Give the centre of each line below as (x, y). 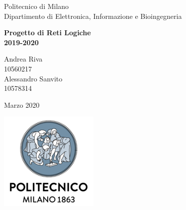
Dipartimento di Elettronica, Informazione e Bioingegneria (93, 16)
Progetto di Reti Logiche (47, 33)
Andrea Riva (23, 59)
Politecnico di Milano (37, 6)
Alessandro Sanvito (33, 78)
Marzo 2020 (22, 105)
